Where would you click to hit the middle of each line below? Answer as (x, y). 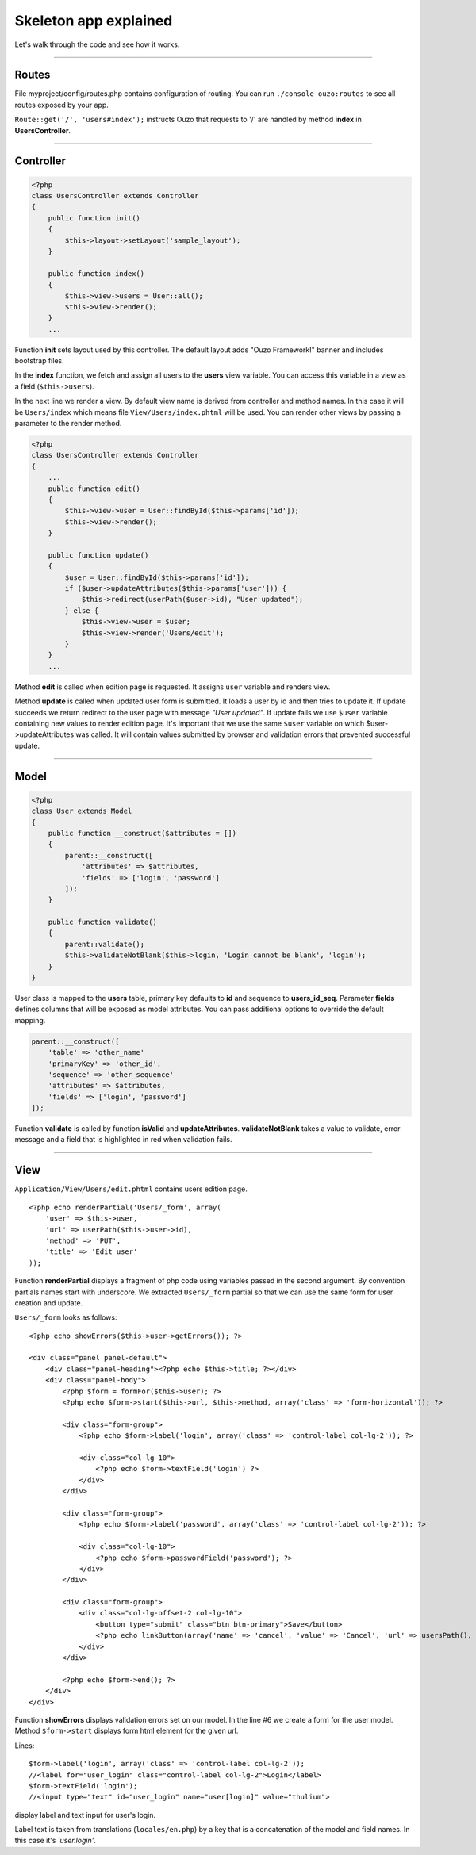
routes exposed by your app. (61, 105)
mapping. (30, 1020)
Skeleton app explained (94, 21)
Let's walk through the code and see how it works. (97, 44)
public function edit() (94, 489)
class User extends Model (82, 811)
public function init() (94, 218)
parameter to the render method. (68, 424)
